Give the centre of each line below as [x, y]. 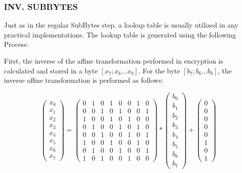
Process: [16, 44]
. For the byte [159, 70]
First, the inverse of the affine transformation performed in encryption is [114, 61]
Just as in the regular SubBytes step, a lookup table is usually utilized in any [121, 25]
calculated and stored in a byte [51, 70]
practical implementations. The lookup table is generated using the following [120, 34]
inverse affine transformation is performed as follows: [84, 80]
